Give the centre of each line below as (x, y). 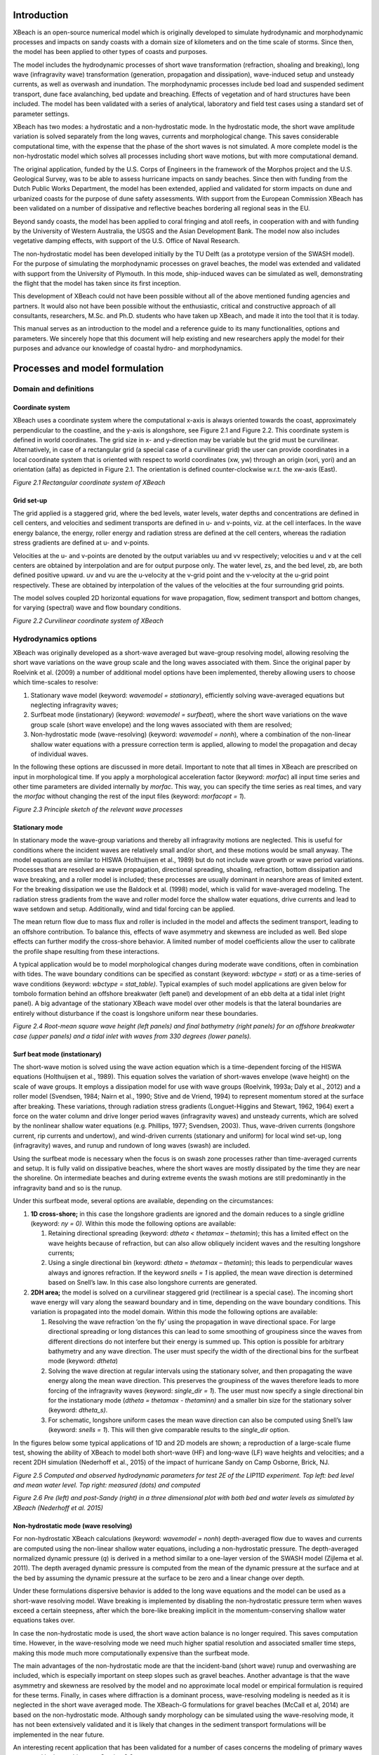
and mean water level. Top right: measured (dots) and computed (107, 1485)
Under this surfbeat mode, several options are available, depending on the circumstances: (143, 1201)
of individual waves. (59, 754)
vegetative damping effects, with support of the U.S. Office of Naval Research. (126, 241)
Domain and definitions (54, 389)
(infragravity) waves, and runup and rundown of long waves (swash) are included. (132, 1146)
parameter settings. (41, 114)
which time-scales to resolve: (55, 682)
